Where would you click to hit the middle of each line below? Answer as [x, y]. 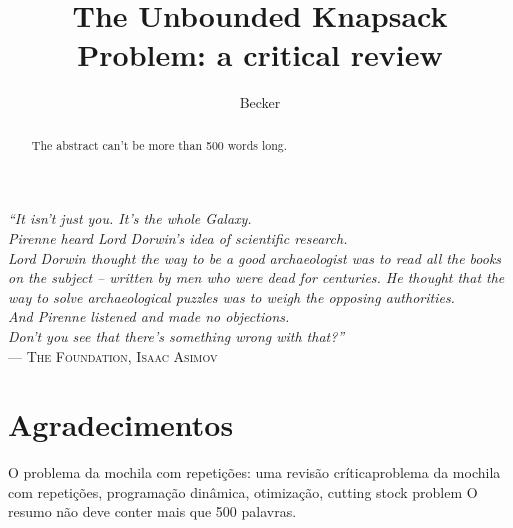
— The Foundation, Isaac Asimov [113, 355]
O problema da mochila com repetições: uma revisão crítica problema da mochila [254, 472]
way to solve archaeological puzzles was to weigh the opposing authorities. [231, 296]
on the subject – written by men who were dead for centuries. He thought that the [256, 277]
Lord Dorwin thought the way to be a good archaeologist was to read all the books [255, 257]
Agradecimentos [121, 424]
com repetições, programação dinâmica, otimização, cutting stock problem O [243, 491]
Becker [260, 102]
